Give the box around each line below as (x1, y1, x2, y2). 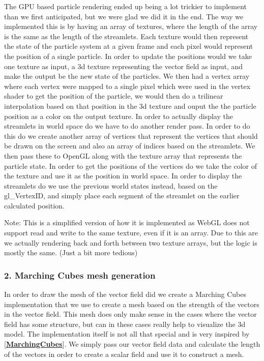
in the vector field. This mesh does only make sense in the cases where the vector (4, 309, 257, 319)
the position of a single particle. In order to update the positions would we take (4, 50, 252, 61)
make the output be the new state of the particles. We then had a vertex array (4, 71, 250, 81)
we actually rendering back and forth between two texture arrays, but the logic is (4, 237, 257, 248)
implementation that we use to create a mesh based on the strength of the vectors (4, 298, 259, 309)
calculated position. (4, 200, 65, 210)
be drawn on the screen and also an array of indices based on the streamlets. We (4, 140, 255, 151)
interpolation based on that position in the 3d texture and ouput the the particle (4, 100, 256, 111)
